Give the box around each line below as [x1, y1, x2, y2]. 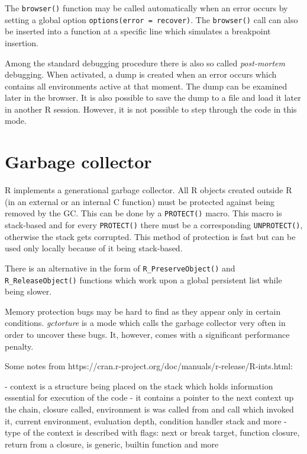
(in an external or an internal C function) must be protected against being [5, 195, 275, 207]
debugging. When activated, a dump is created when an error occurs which [5, 68, 277, 81]
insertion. [5, 36, 38, 49]
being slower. [5, 285, 52, 298]
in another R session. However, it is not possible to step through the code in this [5, 103, 297, 115]
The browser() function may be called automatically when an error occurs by [5, 2, 288, 14]
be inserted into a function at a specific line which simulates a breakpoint [5, 25, 271, 37]
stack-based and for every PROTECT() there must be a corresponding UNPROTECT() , [5, 219, 303, 231]
